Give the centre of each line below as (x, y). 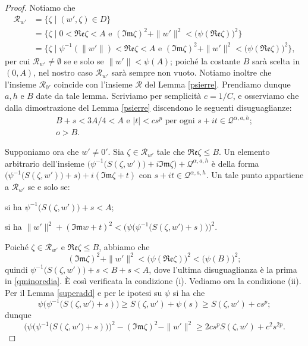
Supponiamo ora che (42, 152)
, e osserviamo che (266, 96)
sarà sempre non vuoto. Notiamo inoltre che (191, 72)
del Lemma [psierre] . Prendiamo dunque (218, 84)
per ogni (180, 121)
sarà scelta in (276, 60)
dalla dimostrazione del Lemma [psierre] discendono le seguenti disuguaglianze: (148, 107)
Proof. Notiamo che (40, 7)
